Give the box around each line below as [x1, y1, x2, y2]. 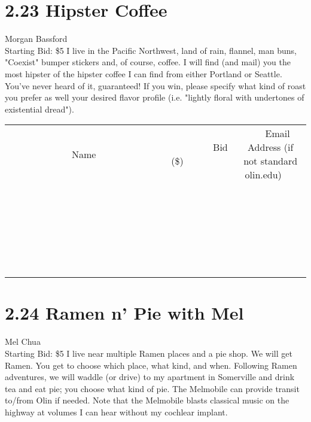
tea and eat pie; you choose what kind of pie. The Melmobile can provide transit [5, 382, 300, 394]
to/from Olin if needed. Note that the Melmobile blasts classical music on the [5, 394, 289, 406]
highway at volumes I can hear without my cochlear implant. [5, 405, 228, 418]
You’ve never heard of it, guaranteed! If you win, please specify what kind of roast [5, 79, 306, 92]
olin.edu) [245, 168, 282, 182]
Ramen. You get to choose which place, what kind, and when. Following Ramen [5, 359, 297, 371]
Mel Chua [5, 335, 41, 348]
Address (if [248, 140, 294, 154]
